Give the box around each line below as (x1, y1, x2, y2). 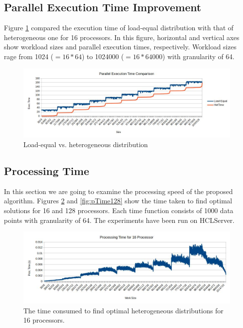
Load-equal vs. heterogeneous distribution (23, 139, 148, 149)
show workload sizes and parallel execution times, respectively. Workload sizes (4, 42, 237, 52)
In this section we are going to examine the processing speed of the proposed (4, 186, 233, 196)
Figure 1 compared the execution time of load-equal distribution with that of (4, 22, 234, 33)
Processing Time (4, 163, 89, 178)
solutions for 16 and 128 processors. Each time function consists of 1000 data (4, 205, 234, 215)
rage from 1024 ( (4, 51, 54, 61)
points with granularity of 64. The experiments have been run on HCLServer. (4, 215, 235, 225)
